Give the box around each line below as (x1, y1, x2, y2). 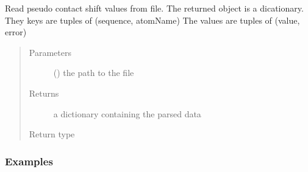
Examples (5, 153, 53, 168)
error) (5, 26, 27, 38)
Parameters (29, 46, 71, 58)
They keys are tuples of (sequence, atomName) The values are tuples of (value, (5, 13, 300, 26)
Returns (29, 86, 59, 99)
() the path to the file (53, 66, 134, 79)
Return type (29, 128, 75, 140)
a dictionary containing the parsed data (53, 107, 201, 120)
